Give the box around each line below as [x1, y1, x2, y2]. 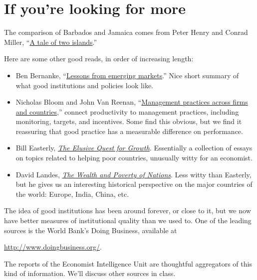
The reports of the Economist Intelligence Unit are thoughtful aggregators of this [4, 258, 252, 269]
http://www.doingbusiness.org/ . [4, 242, 102, 252]
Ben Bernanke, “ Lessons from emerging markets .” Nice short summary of [15, 70, 239, 80]
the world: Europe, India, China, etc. [15, 188, 129, 199]
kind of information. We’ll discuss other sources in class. [4, 268, 176, 279]
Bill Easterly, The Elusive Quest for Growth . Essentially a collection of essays [15, 142, 253, 153]
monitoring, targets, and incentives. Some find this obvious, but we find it [15, 116, 242, 127]
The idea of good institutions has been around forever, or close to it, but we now [4, 205, 251, 216]
